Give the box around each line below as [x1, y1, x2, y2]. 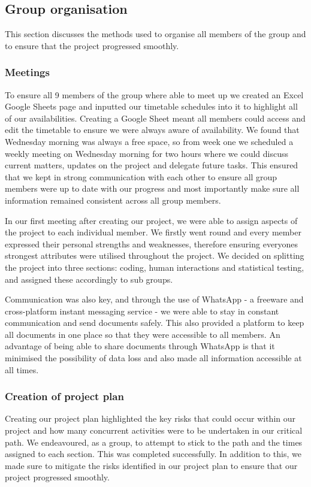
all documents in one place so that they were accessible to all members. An [5, 328, 280, 340]
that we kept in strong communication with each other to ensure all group [5, 170, 277, 183]
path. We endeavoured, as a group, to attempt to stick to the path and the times [5, 435, 303, 448]
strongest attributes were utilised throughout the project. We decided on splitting [5, 249, 304, 262]
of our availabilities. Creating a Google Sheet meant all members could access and [5, 111, 306, 124]
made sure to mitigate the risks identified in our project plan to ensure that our [5, 459, 298, 471]
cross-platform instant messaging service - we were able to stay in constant [5, 304, 279, 317]
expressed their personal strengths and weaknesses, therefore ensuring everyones [5, 237, 298, 250]
